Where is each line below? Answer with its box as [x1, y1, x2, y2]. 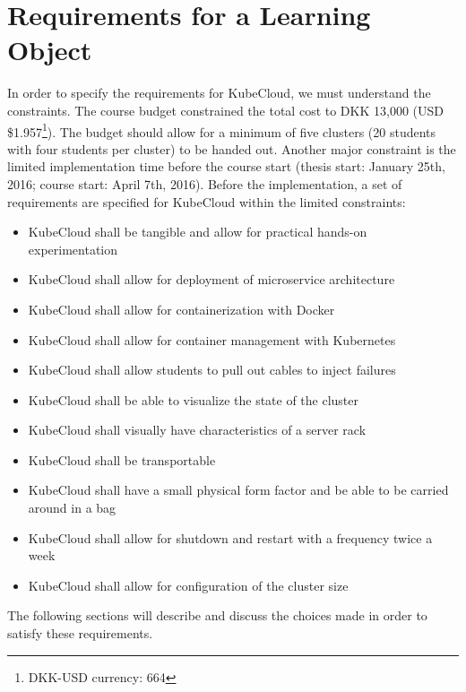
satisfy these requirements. [7, 624, 153, 643]
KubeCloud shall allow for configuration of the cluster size [28, 575, 349, 594]
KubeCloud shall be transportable [28, 450, 216, 469]
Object [7, 31, 92, 68]
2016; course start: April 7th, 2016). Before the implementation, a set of [7, 174, 402, 193]
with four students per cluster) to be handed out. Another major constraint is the [7, 139, 456, 158]
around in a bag [28, 498, 116, 517]
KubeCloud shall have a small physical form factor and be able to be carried [28, 480, 449, 499]
